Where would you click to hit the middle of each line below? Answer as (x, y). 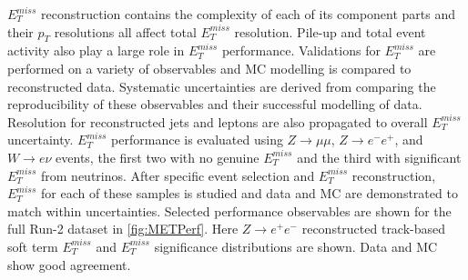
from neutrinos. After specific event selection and (178, 175)
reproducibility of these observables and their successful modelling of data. (215, 104)
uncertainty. (41, 140)
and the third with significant (379, 157)
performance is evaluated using (197, 140)
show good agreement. (69, 264)
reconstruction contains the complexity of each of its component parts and (249, 14)
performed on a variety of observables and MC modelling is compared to (209, 68)
